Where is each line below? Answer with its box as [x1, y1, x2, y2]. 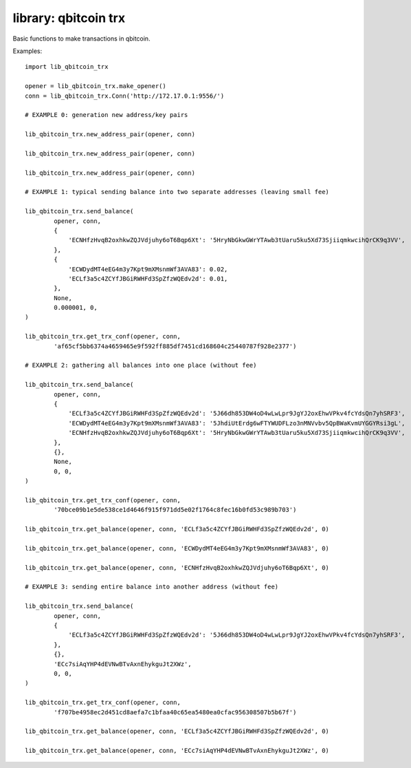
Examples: [12, 47, 43, 55]
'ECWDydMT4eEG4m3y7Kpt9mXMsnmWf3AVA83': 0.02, [68, 265, 228, 273]
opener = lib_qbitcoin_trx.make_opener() [25, 83, 166, 90]
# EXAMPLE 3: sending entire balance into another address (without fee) [25, 583, 279, 591]
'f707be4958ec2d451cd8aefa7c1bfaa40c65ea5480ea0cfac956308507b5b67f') [54, 708, 297, 716]
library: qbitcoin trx [12, 10, 126, 25]
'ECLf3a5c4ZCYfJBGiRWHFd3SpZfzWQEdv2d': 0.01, [68, 275, 228, 282]
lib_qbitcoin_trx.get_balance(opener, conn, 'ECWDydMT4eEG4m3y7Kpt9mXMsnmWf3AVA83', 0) [25, 544, 330, 552]
